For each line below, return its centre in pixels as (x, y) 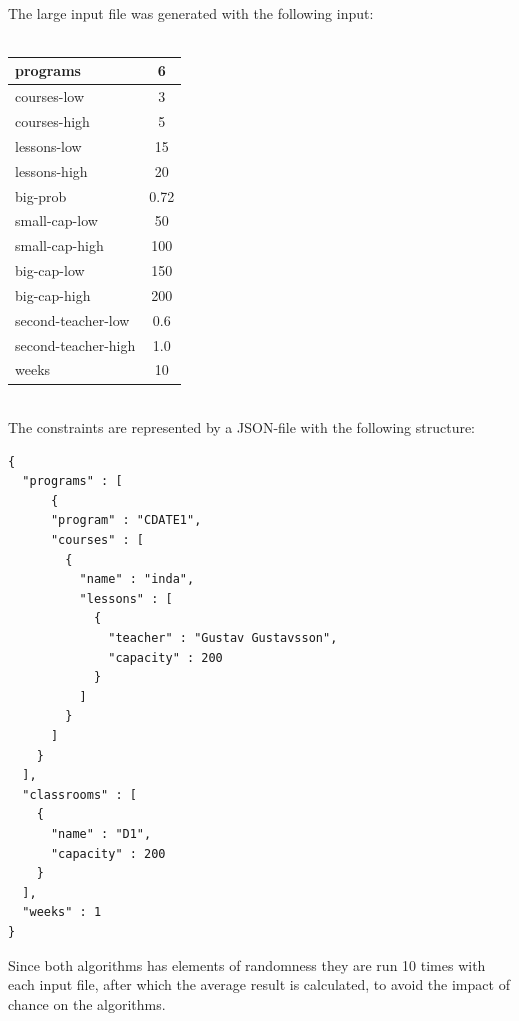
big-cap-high (53, 294)
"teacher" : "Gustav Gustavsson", (223, 638)
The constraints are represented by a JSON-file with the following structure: (242, 427)
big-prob (41, 195)
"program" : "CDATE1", (126, 520)
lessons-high (51, 170)
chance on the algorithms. (87, 1003)
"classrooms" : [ (79, 794)
